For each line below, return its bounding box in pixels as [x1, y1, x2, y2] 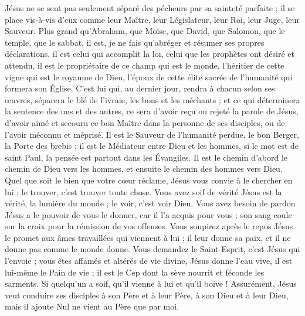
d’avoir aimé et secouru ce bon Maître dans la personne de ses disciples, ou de [5, 116, 285, 128]
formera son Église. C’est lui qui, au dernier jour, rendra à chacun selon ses [5, 82, 275, 94]
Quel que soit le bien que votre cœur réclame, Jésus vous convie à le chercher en [5, 174, 293, 186]
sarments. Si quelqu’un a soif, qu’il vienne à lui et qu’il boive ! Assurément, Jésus [5, 277, 297, 290]
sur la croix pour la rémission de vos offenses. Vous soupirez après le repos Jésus [5, 220, 293, 232]
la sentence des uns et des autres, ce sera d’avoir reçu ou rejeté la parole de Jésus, [5, 105, 299, 117]
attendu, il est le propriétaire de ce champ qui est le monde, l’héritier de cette [5, 59, 284, 71]
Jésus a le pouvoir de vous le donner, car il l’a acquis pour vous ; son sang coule [5, 208, 292, 220]
